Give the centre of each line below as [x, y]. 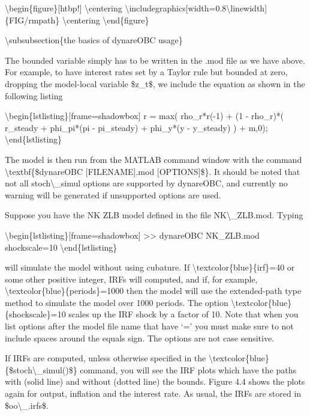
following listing [34, 95]
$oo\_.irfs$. [27, 405]
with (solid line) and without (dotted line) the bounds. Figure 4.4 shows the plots [155, 381]
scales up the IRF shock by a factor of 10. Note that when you [183, 314]
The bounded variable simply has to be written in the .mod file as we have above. [155, 60]
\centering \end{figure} [106, 20]
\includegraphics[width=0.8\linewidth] [196, 8]
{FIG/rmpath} [32, 20]
